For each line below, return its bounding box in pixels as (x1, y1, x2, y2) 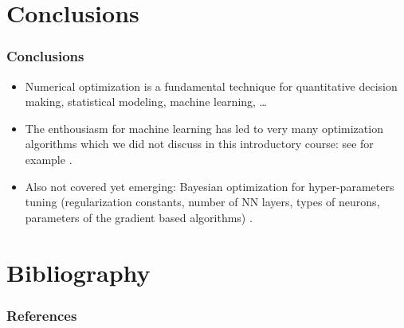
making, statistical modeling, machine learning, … (25, 93, 267, 110)
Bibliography (6, 256, 151, 288)
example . (25, 150, 73, 167)
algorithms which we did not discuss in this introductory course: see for (25, 135, 374, 152)
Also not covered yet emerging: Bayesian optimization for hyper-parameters (25, 178, 394, 194)
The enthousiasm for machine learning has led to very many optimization (25, 119, 383, 136)
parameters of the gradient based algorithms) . (25, 209, 253, 225)
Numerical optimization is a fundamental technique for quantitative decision (25, 77, 398, 94)
